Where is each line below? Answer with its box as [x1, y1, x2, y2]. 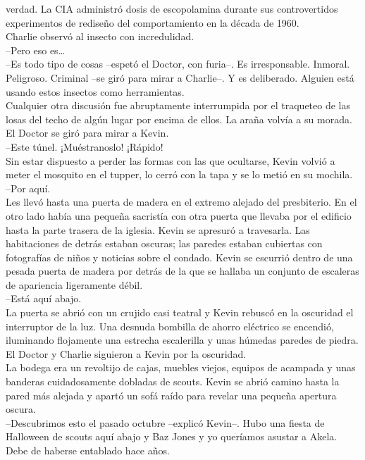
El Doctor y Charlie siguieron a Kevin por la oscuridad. [6, 346, 247, 361]
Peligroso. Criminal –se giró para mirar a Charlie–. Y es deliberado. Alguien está [6, 70, 354, 85]
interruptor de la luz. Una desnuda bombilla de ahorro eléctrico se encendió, [6, 318, 334, 333]
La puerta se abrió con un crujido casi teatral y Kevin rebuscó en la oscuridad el [6, 305, 354, 320]
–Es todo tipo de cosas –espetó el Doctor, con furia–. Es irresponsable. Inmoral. [6, 56, 350, 71]
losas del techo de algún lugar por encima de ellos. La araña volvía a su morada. [6, 111, 352, 126]
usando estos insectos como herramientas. [6, 84, 185, 99]
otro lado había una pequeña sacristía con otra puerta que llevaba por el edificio [6, 208, 352, 223]
